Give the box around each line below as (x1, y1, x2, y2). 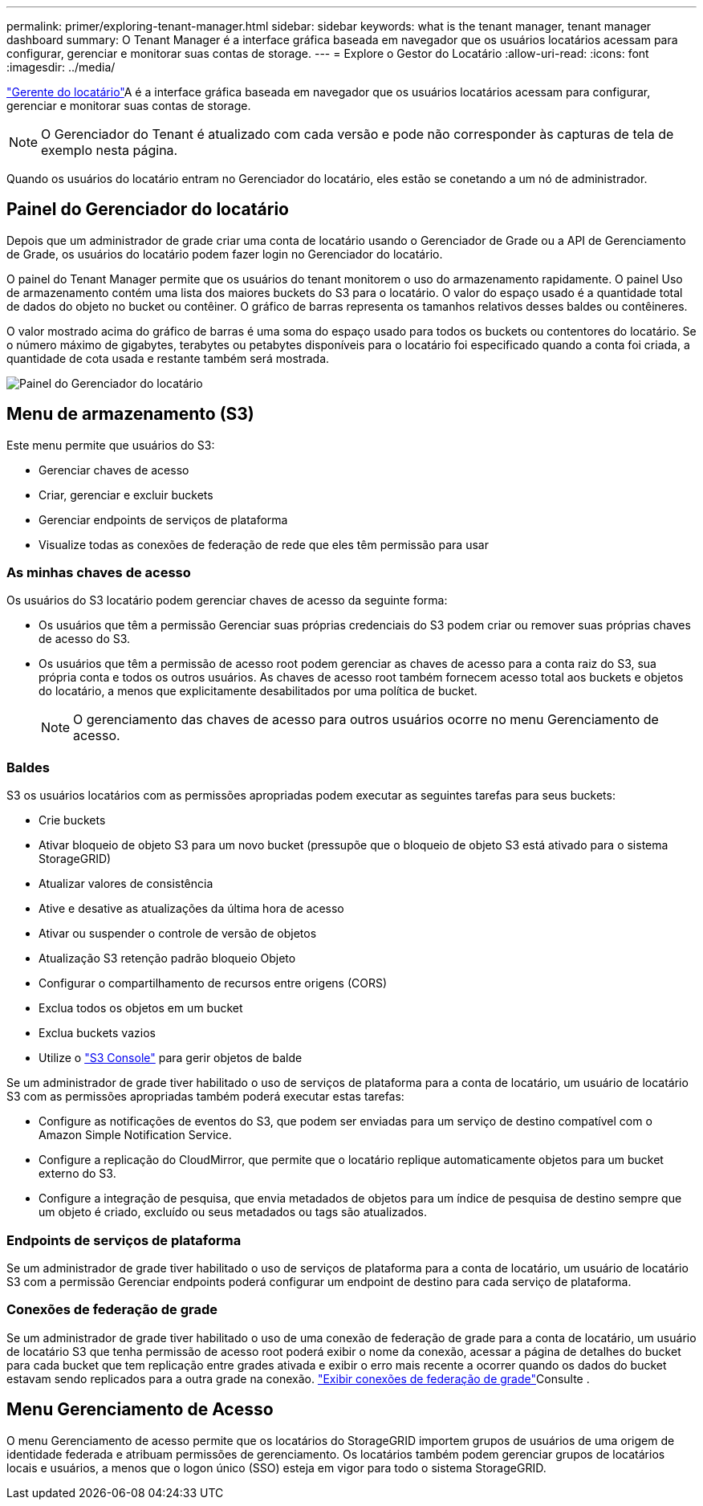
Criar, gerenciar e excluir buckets (39, 487, 213, 502)
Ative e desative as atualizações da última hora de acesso (39, 902, 344, 916)
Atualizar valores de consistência (39, 877, 213, 891)
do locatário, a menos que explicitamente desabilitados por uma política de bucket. (39, 684, 477, 698)
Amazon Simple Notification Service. (39, 1128, 232, 1142)
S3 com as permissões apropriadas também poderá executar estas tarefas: (6, 1089, 404, 1104)
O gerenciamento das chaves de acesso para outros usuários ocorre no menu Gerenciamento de (73, 711, 659, 728)
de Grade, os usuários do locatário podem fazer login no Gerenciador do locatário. (6, 246, 443, 261)
